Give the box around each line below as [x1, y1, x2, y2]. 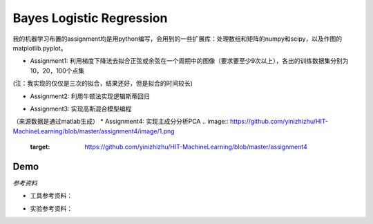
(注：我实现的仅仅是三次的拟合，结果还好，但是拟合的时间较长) [12, 80, 193, 88]
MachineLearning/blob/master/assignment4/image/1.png [12, 127, 175, 135]
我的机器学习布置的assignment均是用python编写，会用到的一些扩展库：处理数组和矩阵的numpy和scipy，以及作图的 [12, 35, 342, 43]
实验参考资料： [30, 204, 73, 212]
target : [30, 142, 50, 151]
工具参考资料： [30, 192, 73, 200]
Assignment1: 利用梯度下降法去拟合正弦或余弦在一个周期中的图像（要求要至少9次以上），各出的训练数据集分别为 [30, 57, 349, 65]
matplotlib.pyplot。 [12, 44, 67, 52]
